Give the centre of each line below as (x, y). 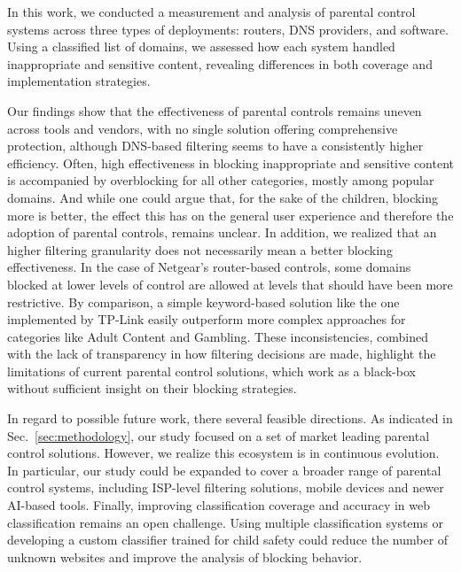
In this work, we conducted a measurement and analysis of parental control (211, 12)
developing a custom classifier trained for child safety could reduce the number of (228, 540)
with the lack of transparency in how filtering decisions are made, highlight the (222, 354)
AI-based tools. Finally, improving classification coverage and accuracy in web (219, 505)
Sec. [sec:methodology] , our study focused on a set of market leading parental (219, 435)
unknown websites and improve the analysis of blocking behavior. (185, 557)
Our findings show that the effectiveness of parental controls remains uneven (215, 110)
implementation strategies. (79, 81)
